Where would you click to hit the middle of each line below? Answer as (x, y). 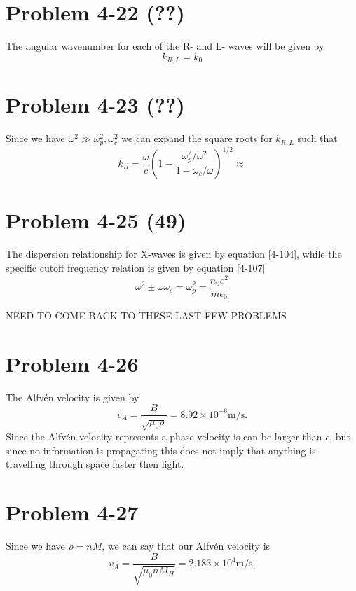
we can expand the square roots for (197, 138)
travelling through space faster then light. (95, 464)
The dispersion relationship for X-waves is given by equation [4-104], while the (174, 254)
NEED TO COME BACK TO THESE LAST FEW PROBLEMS (146, 315)
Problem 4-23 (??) (95, 105)
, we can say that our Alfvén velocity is (186, 546)
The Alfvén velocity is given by (73, 397)
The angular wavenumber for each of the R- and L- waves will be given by (165, 46)
